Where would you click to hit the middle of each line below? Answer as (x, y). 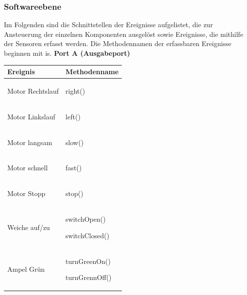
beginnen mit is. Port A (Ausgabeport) (67, 53)
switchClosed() (88, 235)
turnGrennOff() (89, 277)
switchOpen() (86, 219)
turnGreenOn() (88, 261)
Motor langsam (30, 142)
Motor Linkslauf (31, 116)
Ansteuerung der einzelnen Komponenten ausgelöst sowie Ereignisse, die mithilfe (124, 34)
